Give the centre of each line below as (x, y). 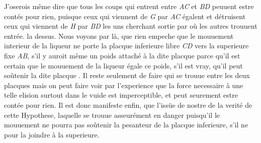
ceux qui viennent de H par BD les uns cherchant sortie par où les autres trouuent (131, 26)
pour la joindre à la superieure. (52, 134)
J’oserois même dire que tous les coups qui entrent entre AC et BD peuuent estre (129, 6)
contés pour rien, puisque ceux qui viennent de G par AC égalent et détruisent (125, 16)
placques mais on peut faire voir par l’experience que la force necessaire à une (124, 85)
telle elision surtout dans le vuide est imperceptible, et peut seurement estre (121, 95)
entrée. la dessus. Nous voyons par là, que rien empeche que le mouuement (119, 35)
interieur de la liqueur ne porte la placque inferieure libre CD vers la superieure (126, 46)
